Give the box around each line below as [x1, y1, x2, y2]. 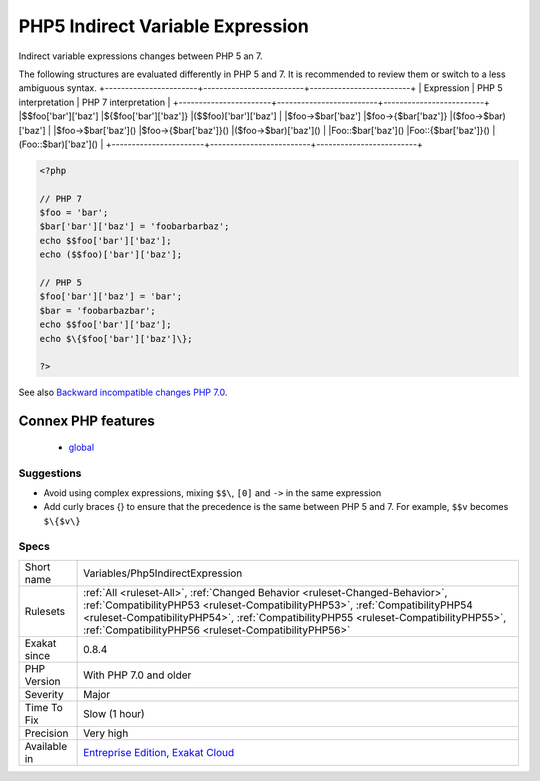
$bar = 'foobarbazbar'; [39, 305, 157, 316]
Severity [24, 687, 64, 701]
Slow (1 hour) [83, 706, 145, 720]
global [68, 441, 95, 453]
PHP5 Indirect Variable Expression [18, 15, 309, 37]
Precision [24, 726, 69, 740]
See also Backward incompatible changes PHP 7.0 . [18, 386, 228, 399]
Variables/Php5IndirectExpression [83, 566, 243, 580]
